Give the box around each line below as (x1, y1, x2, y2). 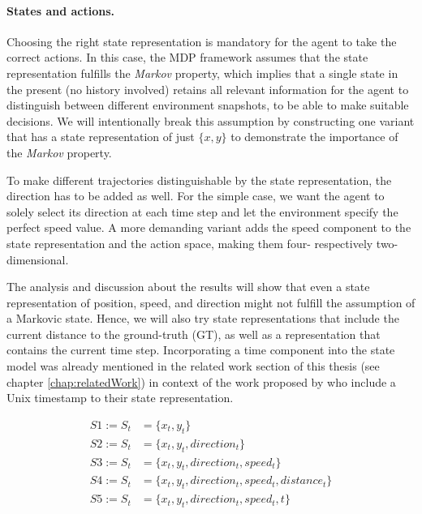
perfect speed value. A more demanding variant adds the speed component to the (6, 219, 411, 236)
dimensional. (6, 251, 69, 268)
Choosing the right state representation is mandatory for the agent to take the (6, 32, 397, 49)
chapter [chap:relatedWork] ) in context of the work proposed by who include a (6, 373, 396, 390)
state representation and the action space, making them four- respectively (6, 234, 373, 251)
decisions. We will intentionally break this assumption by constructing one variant (6, 112, 415, 129)
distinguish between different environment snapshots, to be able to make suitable (6, 96, 409, 114)
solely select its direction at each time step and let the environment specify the (6, 203, 398, 220)
